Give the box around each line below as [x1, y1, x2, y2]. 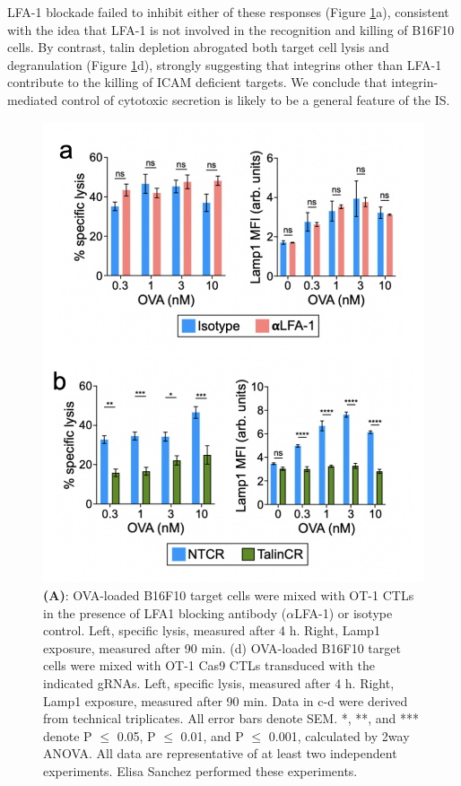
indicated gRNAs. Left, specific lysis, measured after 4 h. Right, [43, 673, 395, 692]
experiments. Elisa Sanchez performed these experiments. [43, 761, 358, 780]
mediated [7, 90, 57, 109]
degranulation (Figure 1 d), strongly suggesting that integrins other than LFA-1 [7, 55, 442, 74]
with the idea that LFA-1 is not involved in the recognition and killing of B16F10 [7, 20, 455, 39]
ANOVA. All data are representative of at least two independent [43, 744, 397, 763]
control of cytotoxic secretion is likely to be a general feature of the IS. [61, 90, 450, 109]
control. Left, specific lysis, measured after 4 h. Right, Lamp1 [43, 621, 380, 640]
